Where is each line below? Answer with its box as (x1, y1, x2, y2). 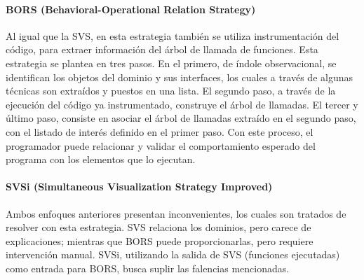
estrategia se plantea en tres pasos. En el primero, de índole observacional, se (6, 55, 337, 70)
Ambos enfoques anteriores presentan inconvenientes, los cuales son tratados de (6, 206, 346, 220)
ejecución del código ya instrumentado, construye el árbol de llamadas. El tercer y (6, 97, 358, 111)
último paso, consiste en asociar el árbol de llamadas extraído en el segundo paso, (6, 111, 356, 125)
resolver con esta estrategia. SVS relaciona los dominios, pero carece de (6, 220, 311, 234)
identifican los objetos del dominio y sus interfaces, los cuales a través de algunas (6, 69, 353, 84)
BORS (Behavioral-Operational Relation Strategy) (6, 1, 256, 16)
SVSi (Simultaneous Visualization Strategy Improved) (6, 179, 273, 194)
